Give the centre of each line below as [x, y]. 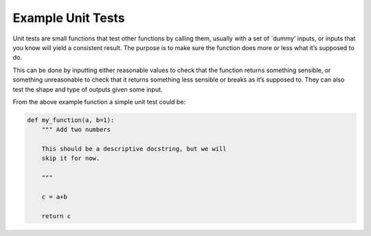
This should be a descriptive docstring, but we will [134, 149]
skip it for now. [71, 158]
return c [56, 216]
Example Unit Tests [69, 18]
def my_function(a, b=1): [71, 120]
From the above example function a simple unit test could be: [99, 102]
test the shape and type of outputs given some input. [88, 89]
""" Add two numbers [76, 130]
